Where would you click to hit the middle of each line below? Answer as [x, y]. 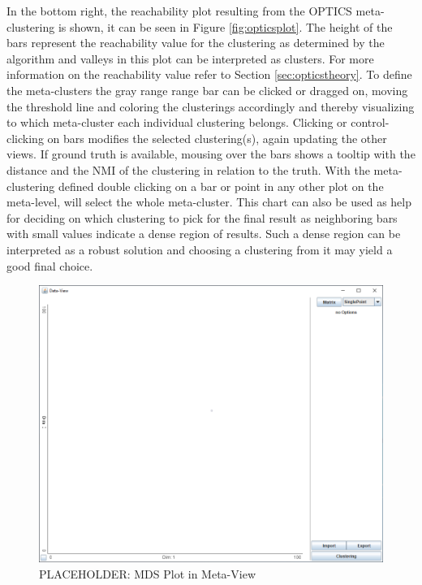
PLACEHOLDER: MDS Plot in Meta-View [147, 573]
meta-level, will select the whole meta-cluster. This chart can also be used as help [209, 202]
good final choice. [50, 265]
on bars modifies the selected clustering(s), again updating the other [217, 138]
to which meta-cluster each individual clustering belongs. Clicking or [177, 122]
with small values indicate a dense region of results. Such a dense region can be [204, 234]
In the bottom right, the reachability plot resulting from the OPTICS [179, 11]
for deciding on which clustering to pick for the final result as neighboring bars [202, 217]
